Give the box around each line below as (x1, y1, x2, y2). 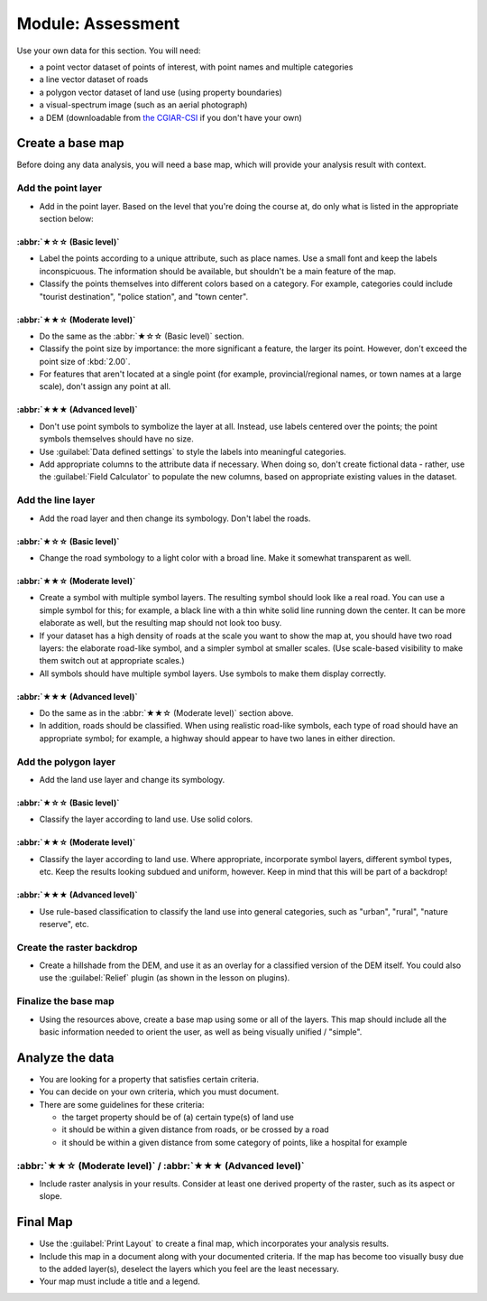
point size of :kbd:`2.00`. (39, 356, 131, 367)
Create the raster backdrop (16, 941, 138, 953)
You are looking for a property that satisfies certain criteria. (39, 1073, 259, 1084)
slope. (39, 1191, 62, 1202)
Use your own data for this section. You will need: (16, 45, 201, 56)
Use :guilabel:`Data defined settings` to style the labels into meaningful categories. (39, 446, 346, 457)
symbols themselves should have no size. (39, 433, 194, 444)
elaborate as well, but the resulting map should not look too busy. (39, 618, 282, 628)
